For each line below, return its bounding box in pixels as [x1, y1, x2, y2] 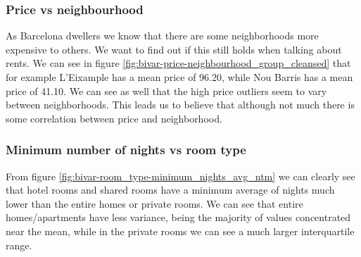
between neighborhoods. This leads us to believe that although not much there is [6, 97, 355, 112]
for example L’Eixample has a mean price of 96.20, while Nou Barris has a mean [6, 70, 353, 84]
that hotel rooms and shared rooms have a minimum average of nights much [6, 182, 335, 197]
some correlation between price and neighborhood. [6, 111, 222, 125]
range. [6, 237, 32, 252]
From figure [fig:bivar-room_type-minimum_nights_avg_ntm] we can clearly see [6, 168, 355, 183]
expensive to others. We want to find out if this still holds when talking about [6, 42, 342, 56]
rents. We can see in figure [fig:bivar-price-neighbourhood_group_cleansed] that [6, 56, 351, 70]
